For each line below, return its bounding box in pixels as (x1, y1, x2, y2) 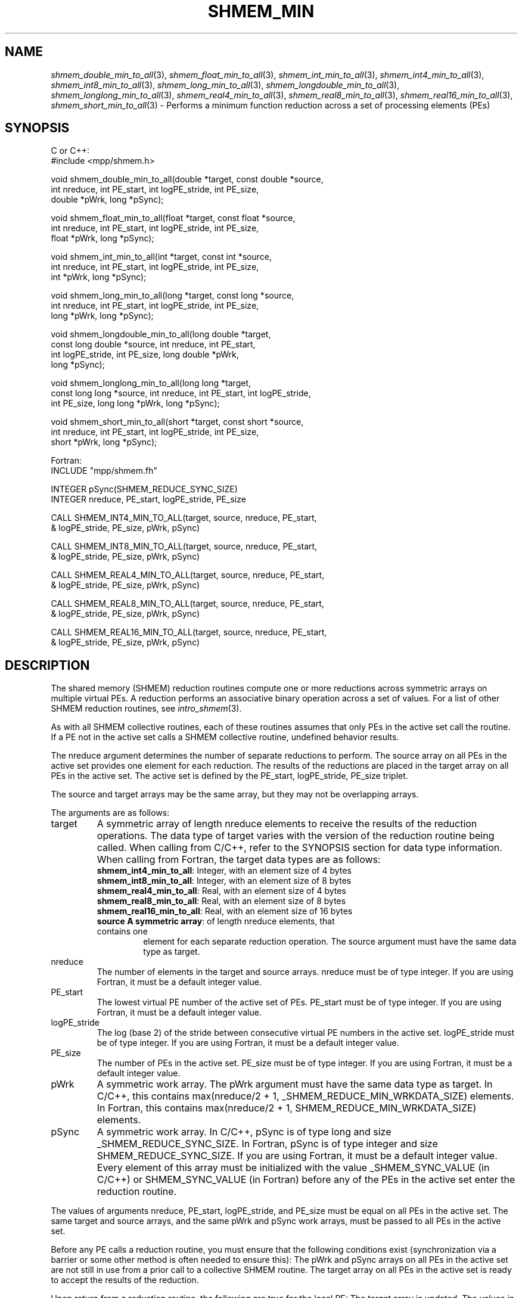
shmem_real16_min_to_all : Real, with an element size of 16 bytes (97, 906, 353, 917)
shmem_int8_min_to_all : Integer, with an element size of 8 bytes (97, 875, 352, 886)
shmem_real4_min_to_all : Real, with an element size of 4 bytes (97, 886, 346, 896)
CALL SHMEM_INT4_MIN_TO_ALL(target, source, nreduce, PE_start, (51, 513, 317, 523)
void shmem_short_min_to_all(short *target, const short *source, (51, 417, 304, 427)
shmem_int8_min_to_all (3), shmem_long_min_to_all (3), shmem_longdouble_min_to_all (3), (51, 79, 400, 90)
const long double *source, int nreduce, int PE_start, (51, 339, 256, 350)
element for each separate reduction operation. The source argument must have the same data (143, 936, 517, 947)
